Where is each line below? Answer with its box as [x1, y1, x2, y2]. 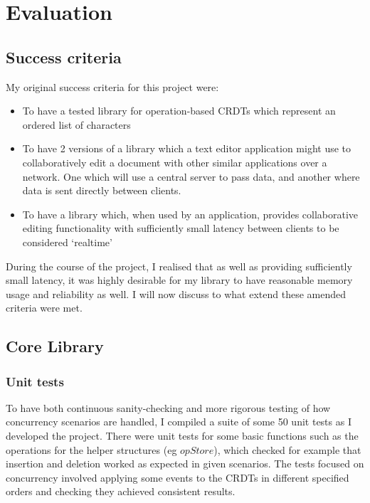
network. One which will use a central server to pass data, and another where [22, 169, 360, 184]
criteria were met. [6, 300, 83, 315]
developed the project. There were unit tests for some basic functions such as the [6, 428, 359, 443]
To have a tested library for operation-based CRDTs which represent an [22, 103, 336, 118]
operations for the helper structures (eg [6, 442, 177, 457]
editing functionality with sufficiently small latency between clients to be [22, 221, 339, 235]
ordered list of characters [22, 117, 131, 132]
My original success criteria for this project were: [6, 79, 219, 94]
